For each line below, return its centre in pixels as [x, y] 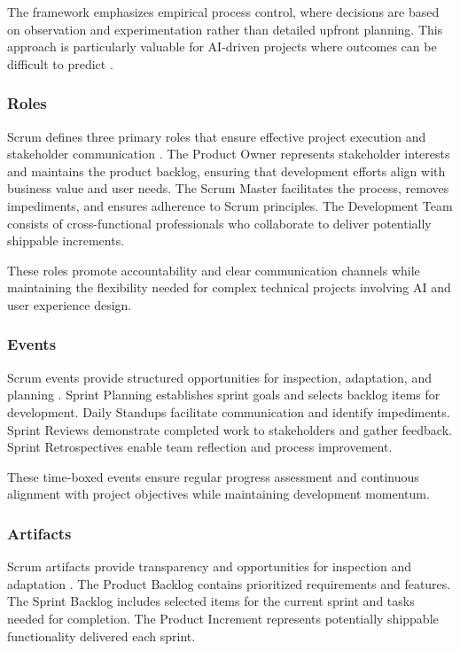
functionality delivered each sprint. [101, 635]
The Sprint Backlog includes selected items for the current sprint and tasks [211, 601]
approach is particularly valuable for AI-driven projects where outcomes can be [222, 46]
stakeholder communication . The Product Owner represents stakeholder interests [229, 154]
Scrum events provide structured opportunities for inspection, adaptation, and [219, 377]
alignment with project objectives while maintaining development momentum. [218, 494]
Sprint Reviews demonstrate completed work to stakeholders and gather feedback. [230, 429]
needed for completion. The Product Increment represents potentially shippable [223, 618]
